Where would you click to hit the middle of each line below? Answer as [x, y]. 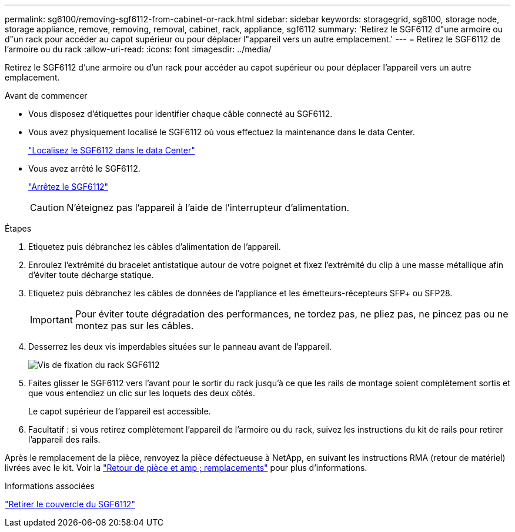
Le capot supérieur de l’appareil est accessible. [120, 411]
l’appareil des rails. [64, 439]
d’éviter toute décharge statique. [91, 275]
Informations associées [50, 486]
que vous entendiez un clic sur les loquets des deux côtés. [142, 393]
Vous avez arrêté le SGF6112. [84, 168]
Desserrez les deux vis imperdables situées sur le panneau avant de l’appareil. [180, 347]
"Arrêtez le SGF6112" [68, 187]
